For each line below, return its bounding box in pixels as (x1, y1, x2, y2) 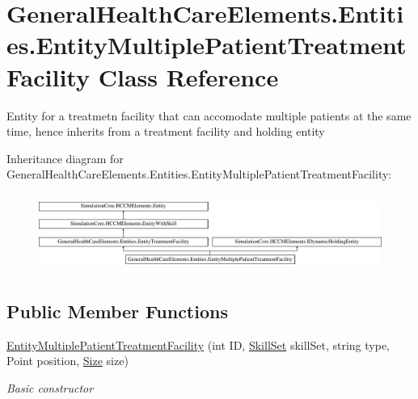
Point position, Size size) (6, 352, 129, 369)
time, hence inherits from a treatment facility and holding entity (6, 123, 325, 140)
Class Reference (98, 60, 279, 93)
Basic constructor (6, 379, 94, 396)
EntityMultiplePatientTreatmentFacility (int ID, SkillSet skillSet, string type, (6, 336, 391, 353)
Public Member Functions (6, 298, 228, 323)
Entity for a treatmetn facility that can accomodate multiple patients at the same (6, 107, 412, 124)
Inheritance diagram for (6, 149, 124, 166)
